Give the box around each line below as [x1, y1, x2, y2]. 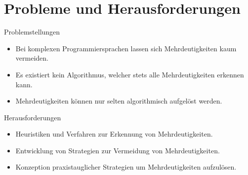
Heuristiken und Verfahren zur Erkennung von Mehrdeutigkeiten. [15, 129, 213, 139]
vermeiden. [15, 53, 48, 63]
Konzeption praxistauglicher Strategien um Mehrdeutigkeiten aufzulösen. [15, 162, 237, 172]
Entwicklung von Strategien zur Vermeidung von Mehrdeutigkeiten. [15, 145, 220, 155]
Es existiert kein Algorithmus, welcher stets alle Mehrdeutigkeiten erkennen [15, 69, 244, 79]
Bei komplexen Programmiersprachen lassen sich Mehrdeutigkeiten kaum [15, 43, 237, 53]
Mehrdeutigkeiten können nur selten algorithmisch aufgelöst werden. [15, 96, 222, 106]
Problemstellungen [4, 27, 60, 37]
